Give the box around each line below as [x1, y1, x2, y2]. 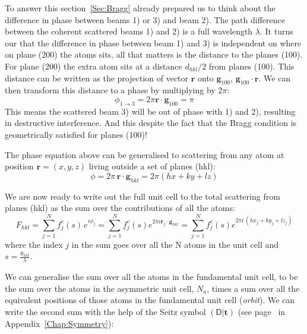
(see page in [238, 305, 286, 318]
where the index [5, 238, 63, 250]
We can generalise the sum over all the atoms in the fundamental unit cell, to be [5, 270, 298, 283]
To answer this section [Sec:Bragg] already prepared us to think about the [5, 2, 276, 14]
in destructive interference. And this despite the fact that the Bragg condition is [5, 116, 297, 129]
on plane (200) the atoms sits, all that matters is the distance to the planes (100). [5, 48, 303, 61]
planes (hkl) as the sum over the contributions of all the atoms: [5, 201, 235, 214]
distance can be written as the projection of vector [5, 71, 189, 84]
